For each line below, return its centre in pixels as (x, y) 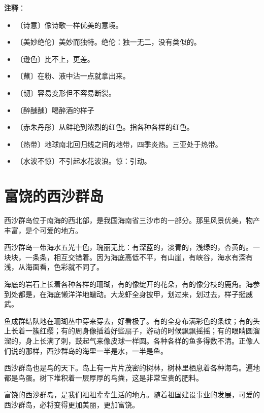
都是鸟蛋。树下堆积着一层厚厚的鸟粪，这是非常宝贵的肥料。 (104, 377)
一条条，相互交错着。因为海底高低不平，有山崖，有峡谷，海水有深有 (139, 257)
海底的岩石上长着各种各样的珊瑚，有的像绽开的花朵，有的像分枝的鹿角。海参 (132, 284)
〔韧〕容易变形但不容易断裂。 (66, 92)
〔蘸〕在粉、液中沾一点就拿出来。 (73, 76)
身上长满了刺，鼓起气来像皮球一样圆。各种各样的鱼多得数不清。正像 (139, 341)
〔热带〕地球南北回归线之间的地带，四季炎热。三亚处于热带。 (119, 144)
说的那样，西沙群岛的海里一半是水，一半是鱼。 (89, 350)
